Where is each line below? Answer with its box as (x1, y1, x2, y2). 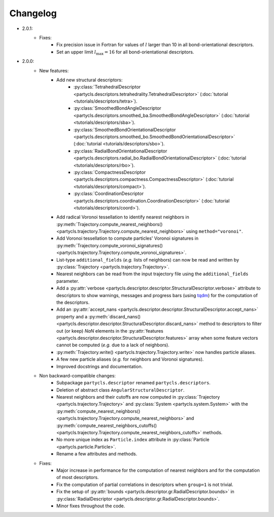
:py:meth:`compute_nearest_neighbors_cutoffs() (56, 422, 157, 429)
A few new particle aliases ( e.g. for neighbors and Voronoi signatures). (56, 356, 204, 363)
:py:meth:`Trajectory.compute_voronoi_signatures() (56, 242, 163, 248)
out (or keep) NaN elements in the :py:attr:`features (56, 328, 163, 334)
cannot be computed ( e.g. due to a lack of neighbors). (56, 342, 169, 348)
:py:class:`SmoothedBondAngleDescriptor (74, 105, 162, 111)
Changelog (9, 8, 57, 19)
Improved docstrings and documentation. (56, 363, 143, 369)
